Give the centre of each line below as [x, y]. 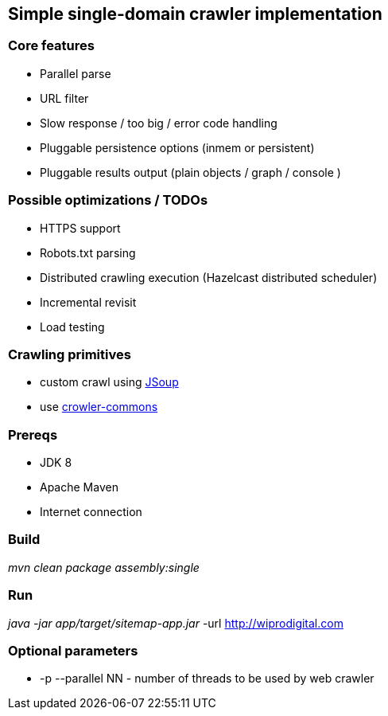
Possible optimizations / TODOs [108, 200]
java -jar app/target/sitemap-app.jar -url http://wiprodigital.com [176, 623]
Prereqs [33, 434]
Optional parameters [73, 650]
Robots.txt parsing [88, 252]
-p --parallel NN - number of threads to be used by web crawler [207, 679]
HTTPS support [80, 228]
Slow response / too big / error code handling [159, 123]
